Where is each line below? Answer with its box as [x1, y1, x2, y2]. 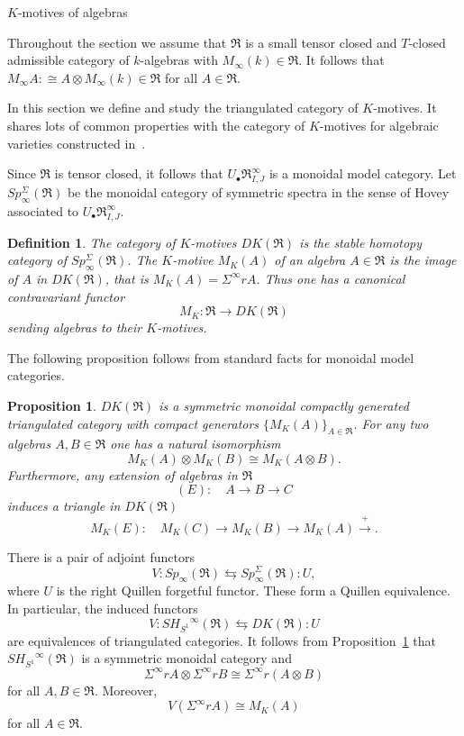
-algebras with [140, 50, 218, 69]
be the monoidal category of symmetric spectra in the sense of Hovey [67, 182, 450, 201]
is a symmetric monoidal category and [81, 649, 292, 668]
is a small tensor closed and [245, 32, 397, 51]
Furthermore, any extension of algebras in [7, 465, 238, 484]
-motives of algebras [17, 3, 128, 21]
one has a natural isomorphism [110, 434, 281, 453]
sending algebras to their [7, 318, 142, 337]
